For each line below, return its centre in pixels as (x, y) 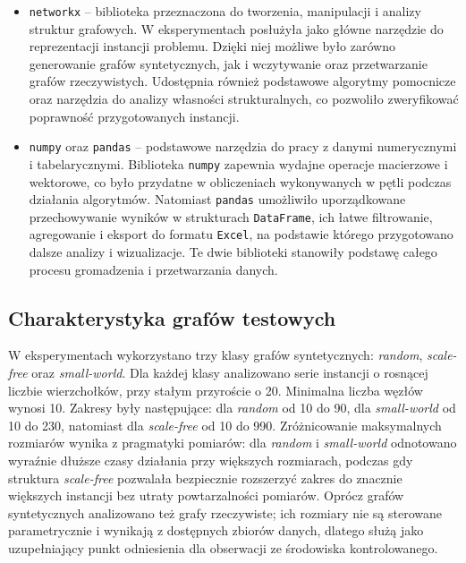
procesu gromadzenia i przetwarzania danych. (153, 269)
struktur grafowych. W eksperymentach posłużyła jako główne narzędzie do (236, 28)
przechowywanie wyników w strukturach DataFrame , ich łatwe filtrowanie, (231, 216)
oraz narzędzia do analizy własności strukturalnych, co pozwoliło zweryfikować (244, 99)
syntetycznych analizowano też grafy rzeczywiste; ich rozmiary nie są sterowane (225, 512)
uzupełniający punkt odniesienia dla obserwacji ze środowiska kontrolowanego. (223, 548)
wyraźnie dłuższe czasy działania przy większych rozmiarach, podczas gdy (211, 461)
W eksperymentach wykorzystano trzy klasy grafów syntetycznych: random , (216, 355)
